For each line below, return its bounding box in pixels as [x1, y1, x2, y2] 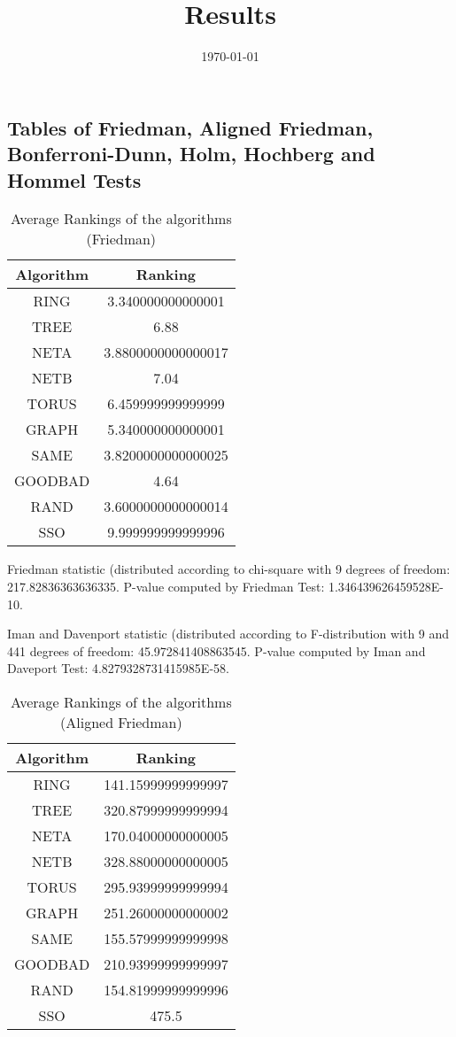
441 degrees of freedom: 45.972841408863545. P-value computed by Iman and [7, 641, 426, 660]
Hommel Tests [7, 166, 142, 193]
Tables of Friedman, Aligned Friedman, [7, 113, 374, 141]
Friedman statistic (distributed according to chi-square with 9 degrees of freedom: [7, 560, 451, 578]
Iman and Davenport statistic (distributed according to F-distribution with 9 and [7, 624, 450, 643]
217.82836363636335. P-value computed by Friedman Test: [7, 577, 325, 595]
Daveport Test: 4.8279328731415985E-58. [7, 659, 229, 677]
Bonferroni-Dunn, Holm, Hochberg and [7, 140, 375, 167]
